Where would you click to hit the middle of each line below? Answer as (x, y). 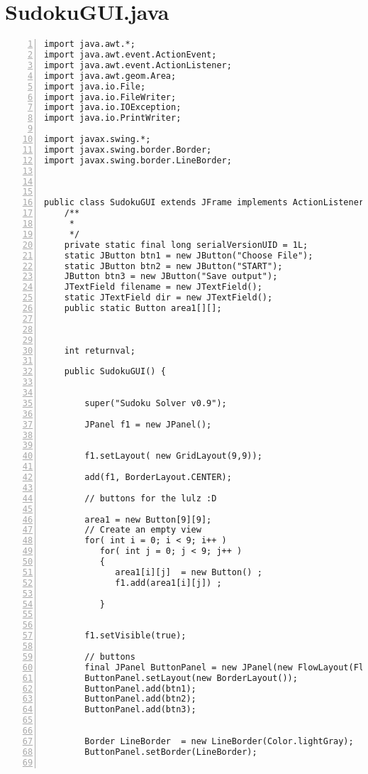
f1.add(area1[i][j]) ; (168, 583)
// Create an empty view (143, 530)
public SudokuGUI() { (115, 372)
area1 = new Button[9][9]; (148, 519)
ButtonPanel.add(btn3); (140, 710)
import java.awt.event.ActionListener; (138, 65)
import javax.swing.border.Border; (128, 149)
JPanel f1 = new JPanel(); (148, 424)
